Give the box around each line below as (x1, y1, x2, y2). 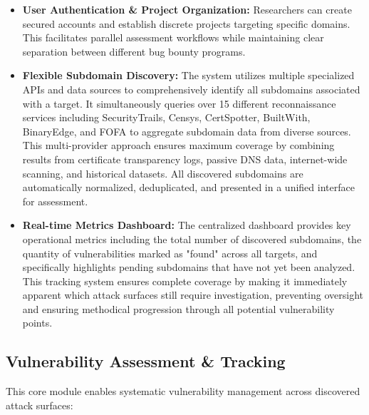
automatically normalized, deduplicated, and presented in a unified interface (22, 180, 355, 195)
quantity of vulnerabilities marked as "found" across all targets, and (22, 245, 318, 260)
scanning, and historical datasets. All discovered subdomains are (22, 165, 303, 180)
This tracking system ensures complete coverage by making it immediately (22, 273, 348, 288)
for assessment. (22, 193, 88, 208)
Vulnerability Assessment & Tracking (6, 350, 286, 372)
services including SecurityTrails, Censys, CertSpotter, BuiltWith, (22, 110, 311, 125)
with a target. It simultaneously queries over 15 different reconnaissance (22, 96, 336, 111)
